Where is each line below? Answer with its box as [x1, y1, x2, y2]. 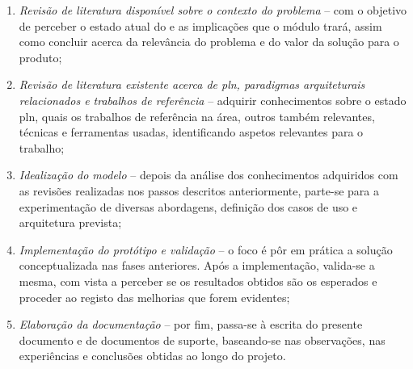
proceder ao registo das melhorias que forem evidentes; [19, 288, 290, 305]
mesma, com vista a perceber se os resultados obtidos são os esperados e [19, 272, 377, 289]
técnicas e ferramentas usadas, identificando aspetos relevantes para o [19, 124, 364, 140]
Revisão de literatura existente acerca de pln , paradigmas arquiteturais [19, 76, 365, 93]
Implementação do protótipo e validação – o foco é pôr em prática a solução [19, 241, 393, 258]
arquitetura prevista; [19, 214, 122, 231]
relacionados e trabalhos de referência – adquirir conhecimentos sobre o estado [19, 91, 407, 108]
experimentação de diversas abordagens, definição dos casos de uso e [19, 198, 358, 215]
